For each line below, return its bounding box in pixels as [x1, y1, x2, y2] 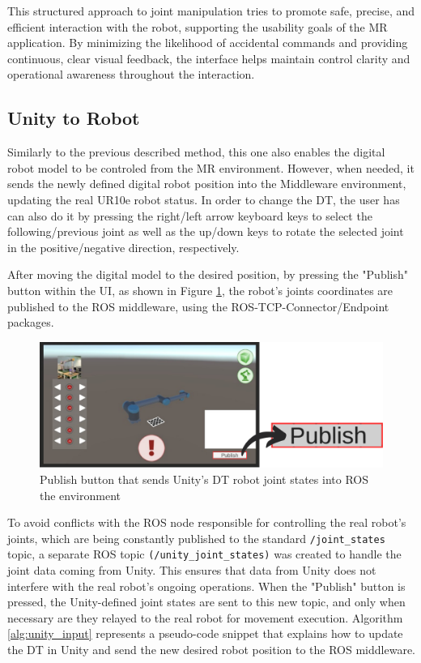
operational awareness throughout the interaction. [7, 66, 255, 83]
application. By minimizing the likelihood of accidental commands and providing [7, 34, 408, 51]
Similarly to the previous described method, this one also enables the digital [7, 143, 385, 160]
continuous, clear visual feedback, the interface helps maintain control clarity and [7, 49, 410, 66]
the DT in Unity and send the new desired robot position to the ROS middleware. [7, 641, 416, 658]
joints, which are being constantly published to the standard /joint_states [7, 529, 385, 546]
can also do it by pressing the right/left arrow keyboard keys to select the [7, 207, 372, 224]
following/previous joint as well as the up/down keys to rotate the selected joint [7, 223, 404, 240]
